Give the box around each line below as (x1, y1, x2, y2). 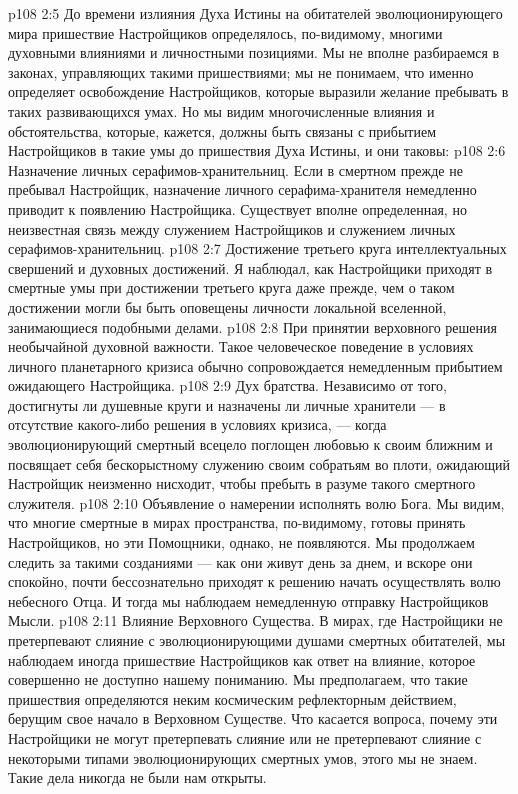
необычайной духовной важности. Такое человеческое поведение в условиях (8, 336, 474, 357)
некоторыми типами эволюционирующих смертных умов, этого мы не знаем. (8, 747, 478, 768)
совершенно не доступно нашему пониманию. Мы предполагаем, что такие (8, 669, 468, 690)
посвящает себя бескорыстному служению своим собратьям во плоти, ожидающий (8, 453, 510, 474)
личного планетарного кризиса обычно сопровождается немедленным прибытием (8, 355, 503, 376)
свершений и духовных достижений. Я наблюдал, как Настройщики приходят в (8, 257, 493, 278)
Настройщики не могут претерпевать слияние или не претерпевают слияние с (8, 727, 482, 748)
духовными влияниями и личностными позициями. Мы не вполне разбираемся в (8, 42, 500, 63)
